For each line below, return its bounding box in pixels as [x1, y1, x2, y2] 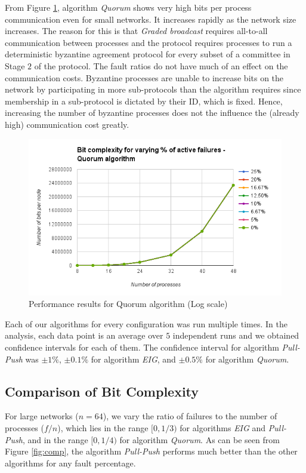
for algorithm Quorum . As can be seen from [119, 433, 280, 446]
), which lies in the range [57, 422, 149, 434]
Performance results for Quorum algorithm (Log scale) [29, 297, 228, 310]
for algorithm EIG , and [91, 352, 176, 365]
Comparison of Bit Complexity [5, 382, 199, 400]
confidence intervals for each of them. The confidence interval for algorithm [5, 341, 279, 354]
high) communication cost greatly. [5, 118, 129, 130]
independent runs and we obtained [172, 329, 299, 342]
